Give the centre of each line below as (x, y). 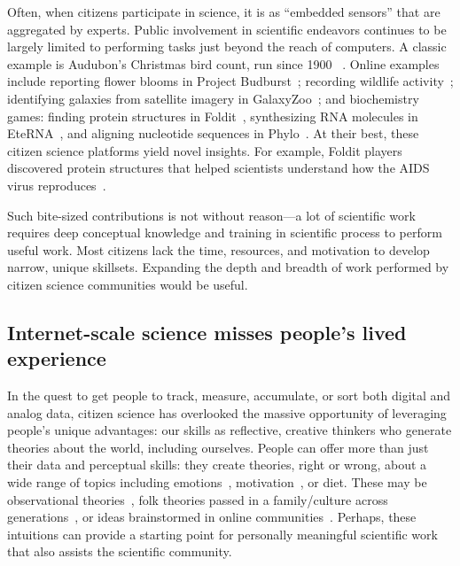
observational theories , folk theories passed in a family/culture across (198, 499)
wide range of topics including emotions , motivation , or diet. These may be (217, 482)
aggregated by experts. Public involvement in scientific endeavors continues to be (227, 29)
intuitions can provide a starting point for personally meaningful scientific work (222, 534)
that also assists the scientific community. (120, 551)
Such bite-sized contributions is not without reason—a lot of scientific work (211, 215)
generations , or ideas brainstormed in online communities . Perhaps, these (212, 517)
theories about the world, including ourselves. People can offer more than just (218, 447)
